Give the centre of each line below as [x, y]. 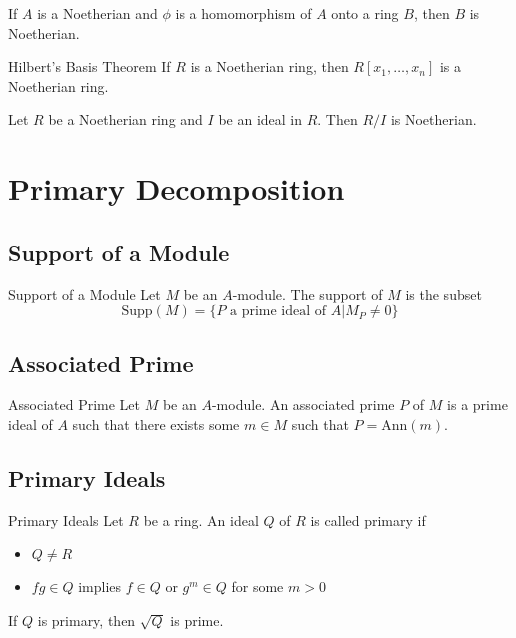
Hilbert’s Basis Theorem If [89, 66]
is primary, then [86, 619]
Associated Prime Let [74, 404]
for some [257, 586]
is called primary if [368, 519]
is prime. [197, 619]
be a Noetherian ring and [125, 119]
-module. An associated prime [303, 404]
